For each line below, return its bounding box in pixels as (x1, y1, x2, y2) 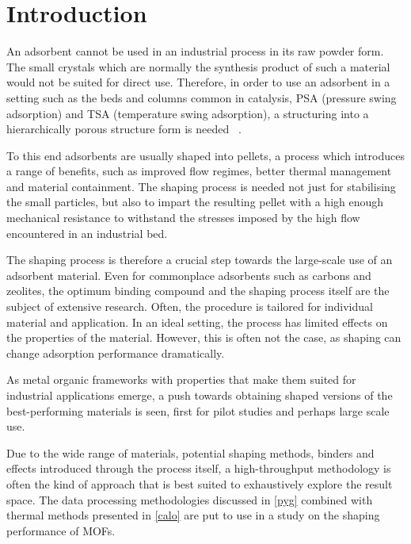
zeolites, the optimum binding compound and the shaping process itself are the (6, 282, 390, 299)
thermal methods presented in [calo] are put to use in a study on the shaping (6, 507, 380, 523)
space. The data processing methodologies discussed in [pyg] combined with (6, 491, 373, 508)
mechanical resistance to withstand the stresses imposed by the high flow (6, 209, 360, 226)
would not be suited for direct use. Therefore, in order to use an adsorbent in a (6, 74, 390, 90)
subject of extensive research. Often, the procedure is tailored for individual (6, 298, 373, 315)
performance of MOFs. (6, 522, 116, 538)
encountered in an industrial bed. (6, 224, 168, 241)
